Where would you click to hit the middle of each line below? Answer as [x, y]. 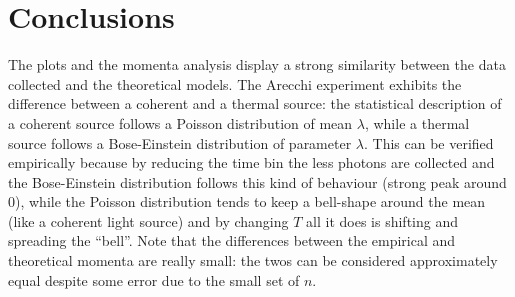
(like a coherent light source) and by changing [148, 220]
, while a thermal [417, 122]
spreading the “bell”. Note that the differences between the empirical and [232, 240]
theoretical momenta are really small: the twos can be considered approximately [253, 260]
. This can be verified [429, 142]
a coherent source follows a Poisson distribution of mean [180, 122]
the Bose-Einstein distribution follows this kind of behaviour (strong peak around [257, 181]
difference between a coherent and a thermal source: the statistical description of [255, 103]
